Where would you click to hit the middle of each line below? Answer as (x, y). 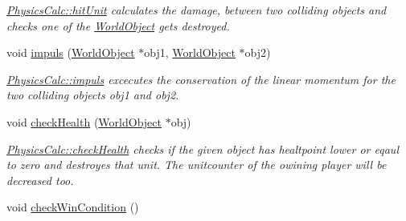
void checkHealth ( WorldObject (84, 121)
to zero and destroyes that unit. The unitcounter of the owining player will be (197, 165)
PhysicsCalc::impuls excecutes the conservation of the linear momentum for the (201, 79)
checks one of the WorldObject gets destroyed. (118, 25)
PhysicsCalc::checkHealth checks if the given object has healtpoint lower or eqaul (203, 149)
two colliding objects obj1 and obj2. (93, 95)
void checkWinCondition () (73, 207)
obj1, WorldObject (190, 52)
